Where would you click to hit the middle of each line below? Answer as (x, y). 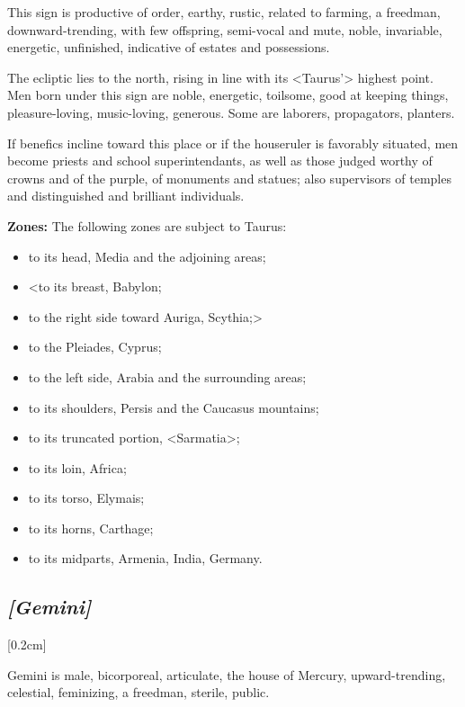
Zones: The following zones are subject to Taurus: (147, 225)
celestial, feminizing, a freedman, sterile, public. (139, 692)
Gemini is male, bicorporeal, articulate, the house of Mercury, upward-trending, (227, 674)
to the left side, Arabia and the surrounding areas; (167, 376)
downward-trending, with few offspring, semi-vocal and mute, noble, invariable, (225, 29)
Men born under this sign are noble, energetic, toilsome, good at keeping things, (228, 95)
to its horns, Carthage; (91, 528)
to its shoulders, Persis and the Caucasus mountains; (174, 407)
